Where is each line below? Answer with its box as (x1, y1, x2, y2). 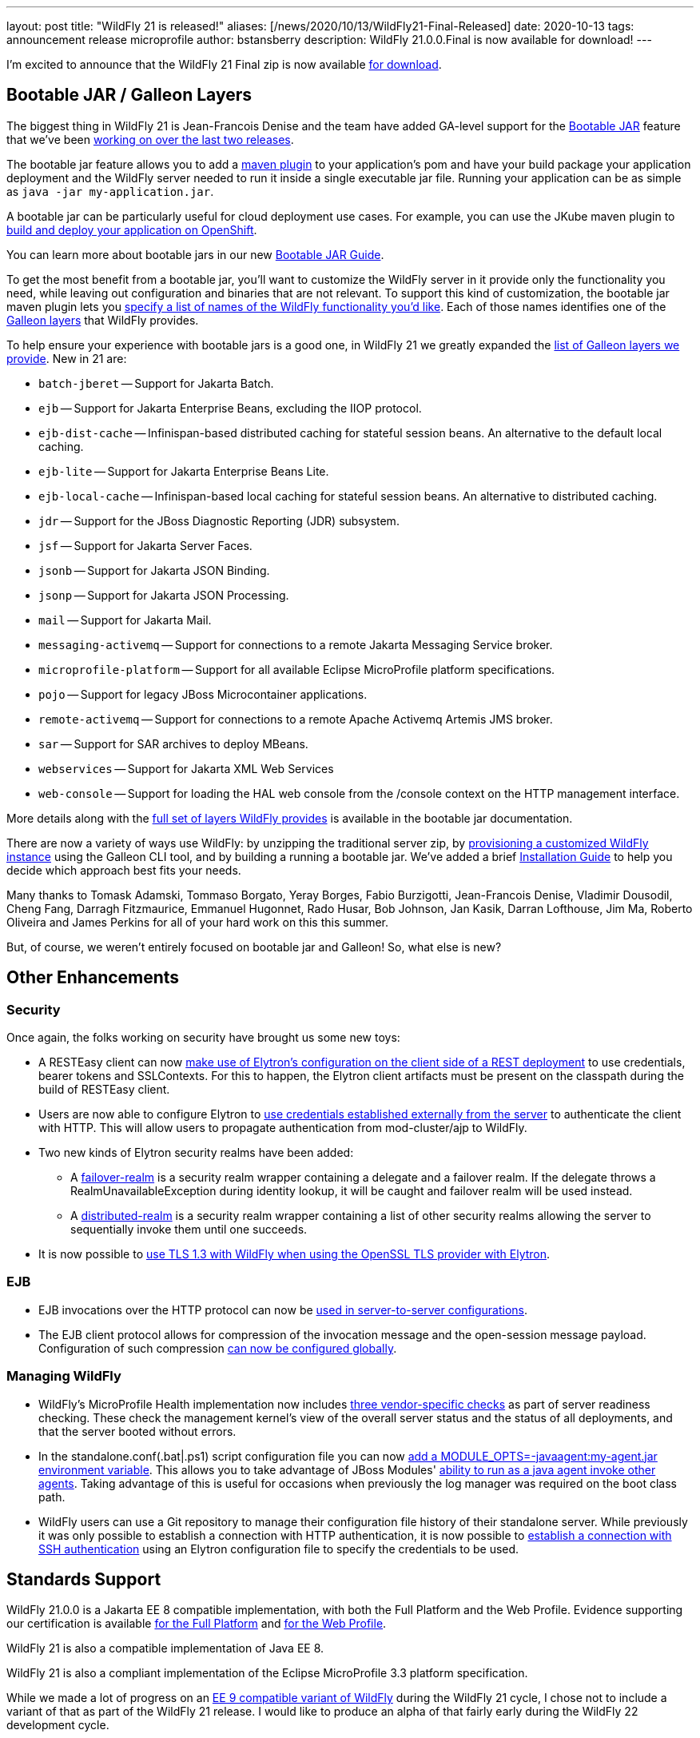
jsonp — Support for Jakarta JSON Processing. (38, 588, 289, 602)
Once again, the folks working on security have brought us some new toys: (6, 1030, 400, 1045)
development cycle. (6, 1718, 109, 1732)
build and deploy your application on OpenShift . (6, 222, 257, 237)
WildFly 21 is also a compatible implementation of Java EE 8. (6, 1641, 324, 1656)
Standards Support (6, 1569, 161, 1589)
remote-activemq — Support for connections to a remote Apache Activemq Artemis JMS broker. (38, 712, 553, 726)
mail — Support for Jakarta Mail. (38, 612, 212, 627)
